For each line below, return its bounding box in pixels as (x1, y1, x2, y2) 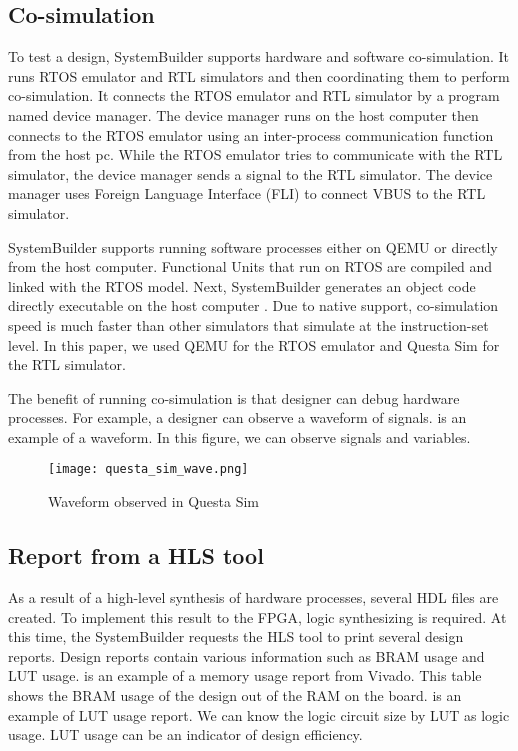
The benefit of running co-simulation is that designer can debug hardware (8, 387, 460, 408)
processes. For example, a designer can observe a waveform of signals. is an (8, 407, 467, 428)
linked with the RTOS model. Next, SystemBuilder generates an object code (8, 275, 476, 296)
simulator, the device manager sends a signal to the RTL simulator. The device (8, 163, 493, 184)
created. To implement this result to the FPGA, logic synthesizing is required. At (8, 606, 507, 627)
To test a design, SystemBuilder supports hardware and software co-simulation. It (8, 46, 510, 67)
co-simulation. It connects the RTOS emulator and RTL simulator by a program (8, 85, 500, 106)
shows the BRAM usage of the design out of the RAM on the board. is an (8, 684, 462, 705)
